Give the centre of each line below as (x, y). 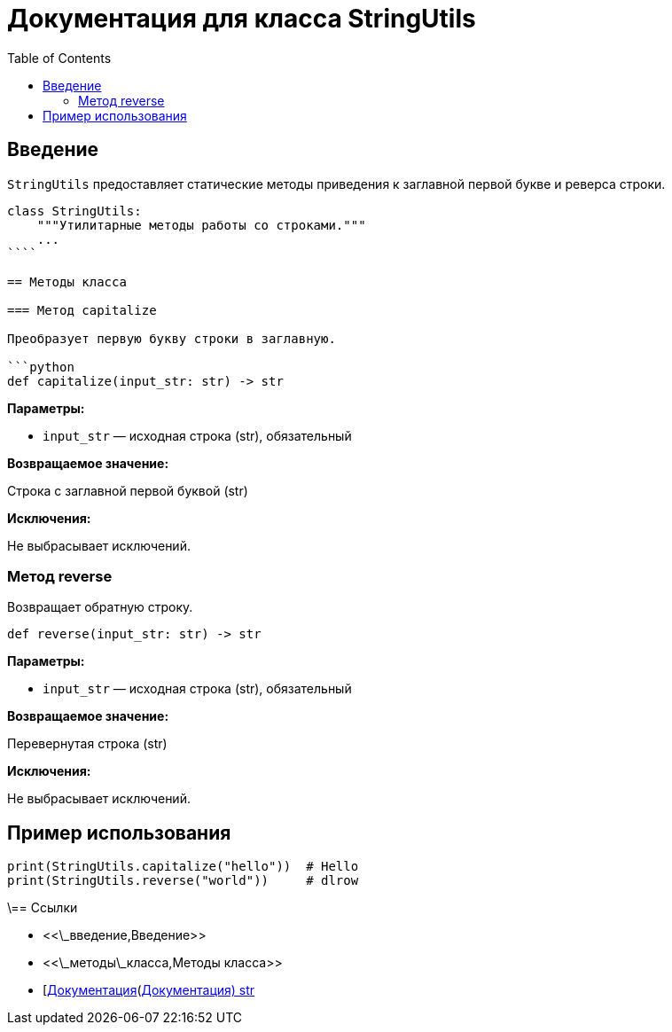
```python (41, 367)
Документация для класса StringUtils (242, 19)
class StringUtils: (74, 211)
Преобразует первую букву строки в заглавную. (172, 338)
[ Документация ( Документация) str (149, 990)
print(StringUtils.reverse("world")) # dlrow (183, 881)
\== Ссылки (43, 908)
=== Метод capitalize (82, 310)
